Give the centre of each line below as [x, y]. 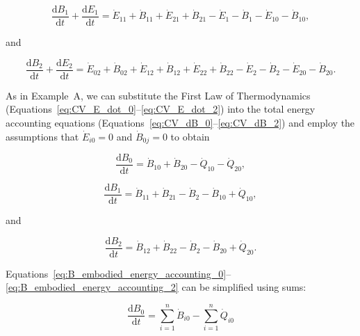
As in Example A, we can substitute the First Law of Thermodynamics [158, 95]
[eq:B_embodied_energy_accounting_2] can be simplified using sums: [156, 287]
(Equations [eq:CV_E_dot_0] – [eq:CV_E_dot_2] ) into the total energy [161, 109]
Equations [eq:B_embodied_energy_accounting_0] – [118, 273]
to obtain [190, 136]
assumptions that [42, 136]
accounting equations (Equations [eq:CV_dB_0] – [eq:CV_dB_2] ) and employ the [180, 122]
